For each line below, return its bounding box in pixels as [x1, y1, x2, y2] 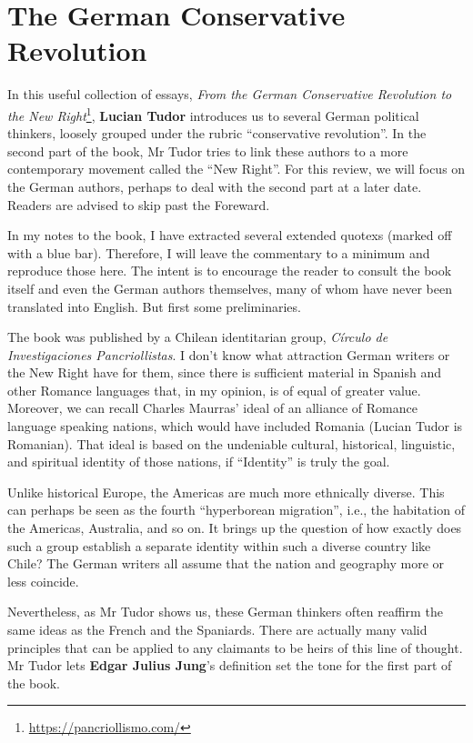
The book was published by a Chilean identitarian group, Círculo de [7, 327, 388, 346]
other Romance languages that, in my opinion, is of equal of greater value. [7, 380, 421, 399]
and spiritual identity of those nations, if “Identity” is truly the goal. [7, 452, 390, 471]
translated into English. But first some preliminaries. [7, 296, 301, 316]
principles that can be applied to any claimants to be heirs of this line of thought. [7, 638, 463, 657]
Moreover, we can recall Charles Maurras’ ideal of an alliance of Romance [7, 398, 418, 417]
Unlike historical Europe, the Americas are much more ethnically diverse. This [7, 482, 445, 501]
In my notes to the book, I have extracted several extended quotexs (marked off [7, 226, 452, 245]
